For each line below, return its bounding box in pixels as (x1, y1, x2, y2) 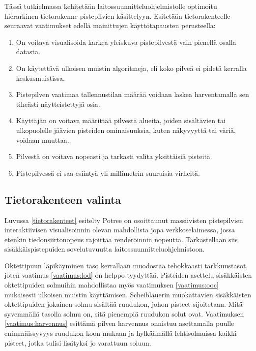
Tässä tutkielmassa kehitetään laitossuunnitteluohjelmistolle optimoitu (4, 1, 217, 11)
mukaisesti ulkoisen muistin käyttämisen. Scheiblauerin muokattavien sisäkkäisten (4, 289, 251, 299)
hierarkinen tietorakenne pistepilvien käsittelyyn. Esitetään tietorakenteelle (4, 10, 230, 21)
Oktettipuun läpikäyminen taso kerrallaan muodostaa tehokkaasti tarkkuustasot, (4, 260, 248, 270)
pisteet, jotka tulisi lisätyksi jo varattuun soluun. (4, 337, 151, 348)
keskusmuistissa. (16, 72, 65, 83)
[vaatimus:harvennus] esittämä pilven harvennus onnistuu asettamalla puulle (4, 318, 234, 328)
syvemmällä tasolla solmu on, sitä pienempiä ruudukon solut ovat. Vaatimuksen (4, 308, 244, 319)
